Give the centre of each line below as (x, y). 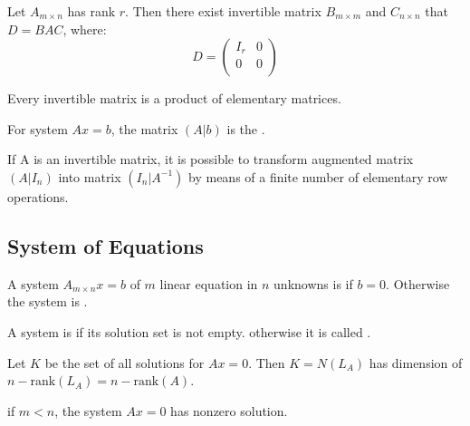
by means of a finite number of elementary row (318, 176)
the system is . (48, 301)
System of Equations (106, 245)
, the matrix (144, 128)
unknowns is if (313, 283)
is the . (246, 128)
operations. (38, 196)
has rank (91, 11)
